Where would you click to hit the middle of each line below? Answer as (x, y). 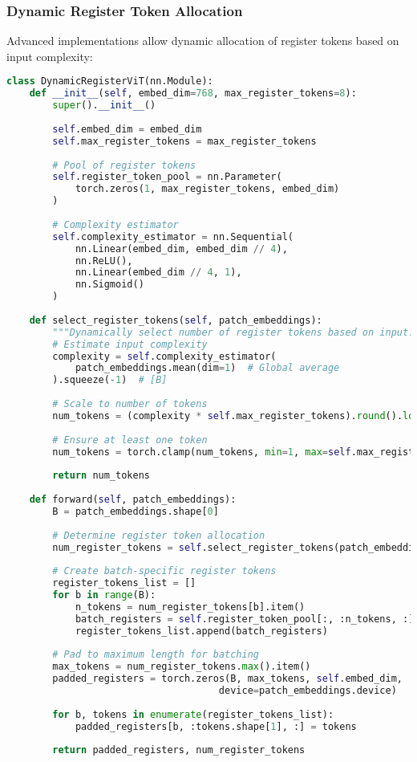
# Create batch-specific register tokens (164, 571)
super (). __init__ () (104, 106)
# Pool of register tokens (124, 165)
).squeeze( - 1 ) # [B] (110, 380)
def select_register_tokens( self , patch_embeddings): (176, 320)
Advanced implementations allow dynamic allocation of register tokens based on (203, 41)
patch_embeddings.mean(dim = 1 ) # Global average (207, 368)
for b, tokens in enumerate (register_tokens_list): (193, 714)
